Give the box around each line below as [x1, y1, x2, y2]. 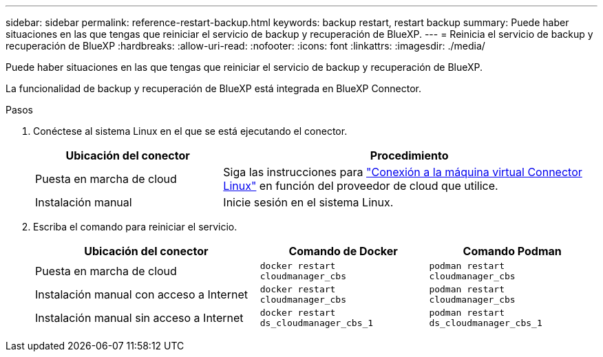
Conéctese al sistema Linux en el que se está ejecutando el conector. [33, 125, 348, 137]
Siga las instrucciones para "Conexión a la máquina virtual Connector [223, 165, 582, 179]
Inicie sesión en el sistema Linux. [223, 195, 394, 209]
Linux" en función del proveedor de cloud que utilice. [223, 179, 498, 193]
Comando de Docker [288, 244, 398, 258]
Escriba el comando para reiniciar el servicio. [33, 221, 237, 232]
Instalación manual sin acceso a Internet [35, 311, 244, 325]
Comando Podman [463, 244, 562, 258]
